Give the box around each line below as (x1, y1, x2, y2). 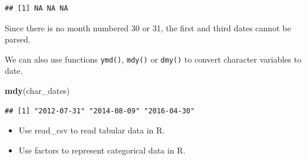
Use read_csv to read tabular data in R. (18, 124, 165, 136)
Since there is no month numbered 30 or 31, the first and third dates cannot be (5, 21, 291, 34)
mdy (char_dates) (5, 84, 70, 97)
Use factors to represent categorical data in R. (18, 143, 186, 156)
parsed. (5, 33, 31, 45)
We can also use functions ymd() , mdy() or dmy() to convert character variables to (5, 53, 301, 65)
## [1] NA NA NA (5, 4, 68, 12)
